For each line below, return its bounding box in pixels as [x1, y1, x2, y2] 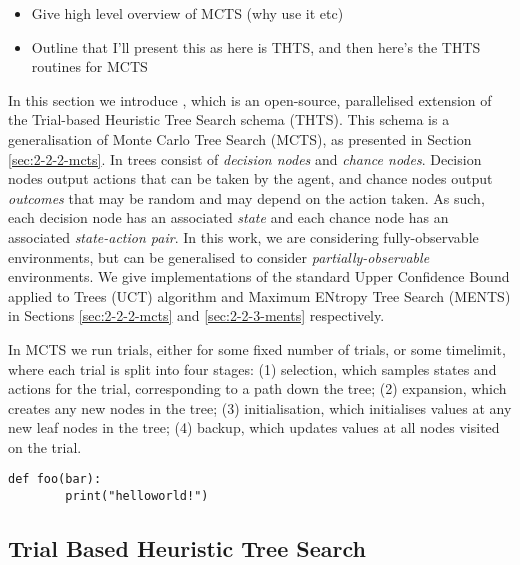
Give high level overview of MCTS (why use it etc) [31, 3, 344, 23]
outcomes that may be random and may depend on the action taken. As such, [8, 187, 485, 208]
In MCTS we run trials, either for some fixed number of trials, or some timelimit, [8, 338, 506, 359]
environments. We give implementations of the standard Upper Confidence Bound [8, 266, 510, 287]
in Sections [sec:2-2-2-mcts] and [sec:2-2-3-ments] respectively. [8, 305, 385, 326]
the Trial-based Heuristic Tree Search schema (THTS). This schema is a [8, 109, 450, 130]
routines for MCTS [31, 56, 148, 77]
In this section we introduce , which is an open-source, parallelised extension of [8, 89, 492, 110]
